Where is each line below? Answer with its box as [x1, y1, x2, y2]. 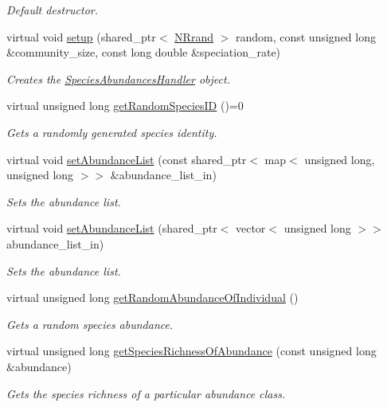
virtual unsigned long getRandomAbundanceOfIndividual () [6, 289, 299, 306]
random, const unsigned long [235, 28, 376, 45]
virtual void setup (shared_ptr [6, 28, 156, 45]
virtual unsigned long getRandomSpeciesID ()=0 [6, 97, 244, 114]
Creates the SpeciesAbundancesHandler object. [6, 70, 230, 87]
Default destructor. [6, 2, 99, 18]
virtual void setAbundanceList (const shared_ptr [6, 151, 247, 167]
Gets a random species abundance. [6, 315, 174, 332]
